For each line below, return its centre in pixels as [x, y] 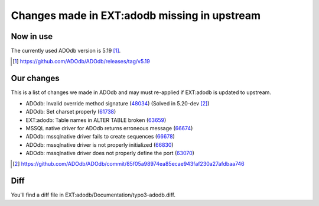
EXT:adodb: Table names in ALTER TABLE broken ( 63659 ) [96, 120]
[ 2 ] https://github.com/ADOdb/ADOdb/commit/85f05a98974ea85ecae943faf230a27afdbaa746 [128, 164]
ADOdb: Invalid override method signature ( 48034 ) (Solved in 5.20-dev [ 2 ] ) [118, 103]
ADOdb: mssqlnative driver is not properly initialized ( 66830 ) [100, 144]
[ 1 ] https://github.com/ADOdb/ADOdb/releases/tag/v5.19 [81, 62]
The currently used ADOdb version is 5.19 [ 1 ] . [66, 51]
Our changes [35, 78]
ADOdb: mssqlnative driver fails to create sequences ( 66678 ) [100, 137]
